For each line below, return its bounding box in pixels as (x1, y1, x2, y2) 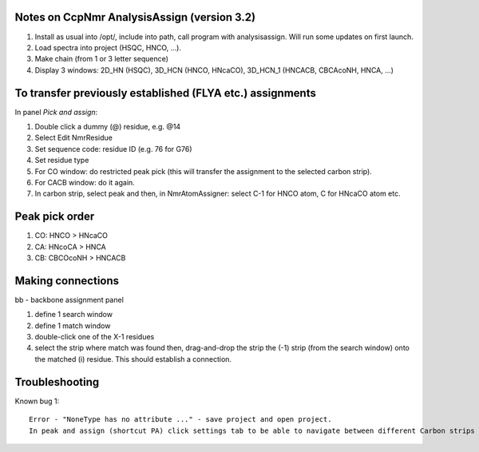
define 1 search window (34, 310, 113, 319)
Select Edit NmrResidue (34, 133, 113, 143)
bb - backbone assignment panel (14, 295, 124, 304)
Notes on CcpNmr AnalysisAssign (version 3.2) (14, 10, 255, 24)
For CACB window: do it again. (34, 177, 135, 187)
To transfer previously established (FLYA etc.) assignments (14, 86, 317, 100)
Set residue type (34, 156, 89, 165)
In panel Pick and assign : (14, 107, 98, 117)
